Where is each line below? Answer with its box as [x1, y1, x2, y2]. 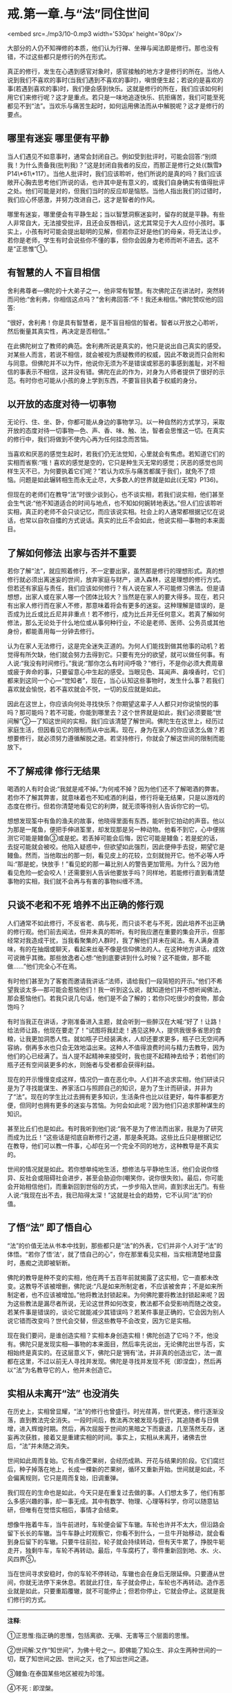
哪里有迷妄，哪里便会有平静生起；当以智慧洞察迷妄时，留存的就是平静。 [7, 210, 213, 218]
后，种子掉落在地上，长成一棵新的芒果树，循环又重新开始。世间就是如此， [7, 1465, 219, 1473]
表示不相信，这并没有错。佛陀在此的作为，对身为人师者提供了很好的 [25, 367, 219, 376]
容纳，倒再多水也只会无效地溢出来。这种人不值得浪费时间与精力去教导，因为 [7, 1043, 225, 1051]
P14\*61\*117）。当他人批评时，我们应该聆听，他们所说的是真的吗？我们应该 [7, 169, 222, 178]
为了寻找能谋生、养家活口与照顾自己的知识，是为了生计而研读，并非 [12, 1084, 207, 1092]
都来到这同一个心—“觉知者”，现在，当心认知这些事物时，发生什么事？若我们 [7, 676, 224, 685]
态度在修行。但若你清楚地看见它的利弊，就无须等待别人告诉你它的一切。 [7, 802, 213, 810]
